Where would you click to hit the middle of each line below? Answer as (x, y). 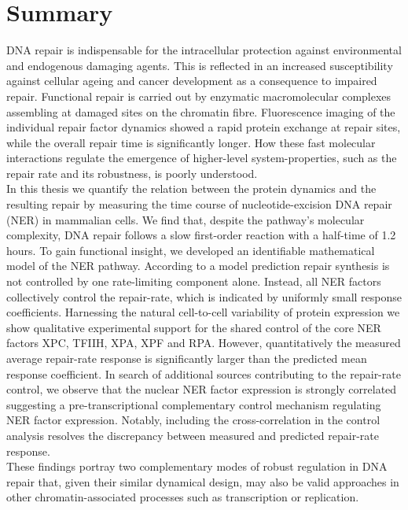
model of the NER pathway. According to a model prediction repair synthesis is (198, 266)
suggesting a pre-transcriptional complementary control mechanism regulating (194, 404)
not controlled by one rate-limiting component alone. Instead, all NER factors (194, 281)
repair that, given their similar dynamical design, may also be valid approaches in (203, 481)
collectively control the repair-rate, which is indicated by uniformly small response (204, 296)
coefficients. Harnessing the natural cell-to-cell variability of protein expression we (203, 312)
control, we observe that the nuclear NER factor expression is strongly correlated (202, 389)
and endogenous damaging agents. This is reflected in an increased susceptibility (200, 65)
